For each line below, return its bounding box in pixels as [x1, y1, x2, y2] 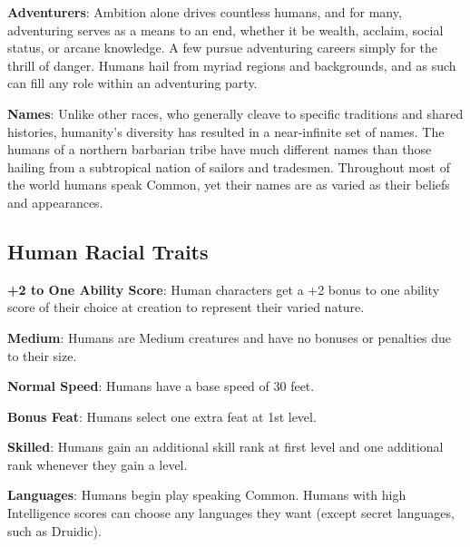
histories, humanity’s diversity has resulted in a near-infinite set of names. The [7, 122, 445, 141]
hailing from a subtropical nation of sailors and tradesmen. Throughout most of [7, 157, 450, 176]
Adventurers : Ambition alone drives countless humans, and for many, [7, 3, 402, 21]
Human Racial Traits [7, 237, 209, 265]
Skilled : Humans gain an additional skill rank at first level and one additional [7, 437, 444, 456]
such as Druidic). [7, 521, 102, 540]
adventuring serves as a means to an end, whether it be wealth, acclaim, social [7, 20, 444, 39]
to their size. [7, 346, 77, 365]
